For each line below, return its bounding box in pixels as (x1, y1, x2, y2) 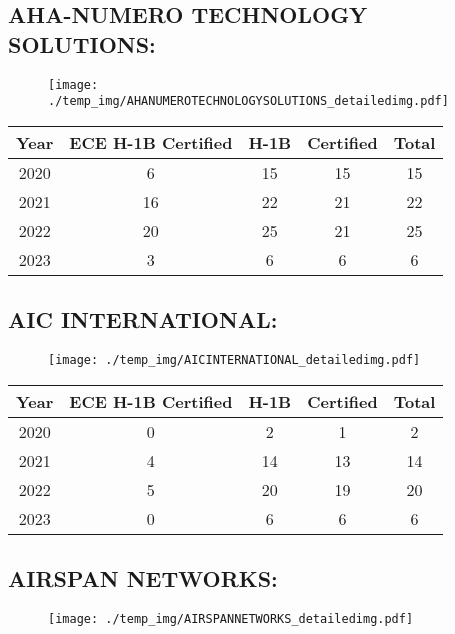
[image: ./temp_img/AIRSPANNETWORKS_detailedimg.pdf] (48, 611, 414, 626)
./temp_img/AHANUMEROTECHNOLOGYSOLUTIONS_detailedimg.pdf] (48, 94, 449, 109)
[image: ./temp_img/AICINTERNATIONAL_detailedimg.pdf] (48, 353, 421, 368)
